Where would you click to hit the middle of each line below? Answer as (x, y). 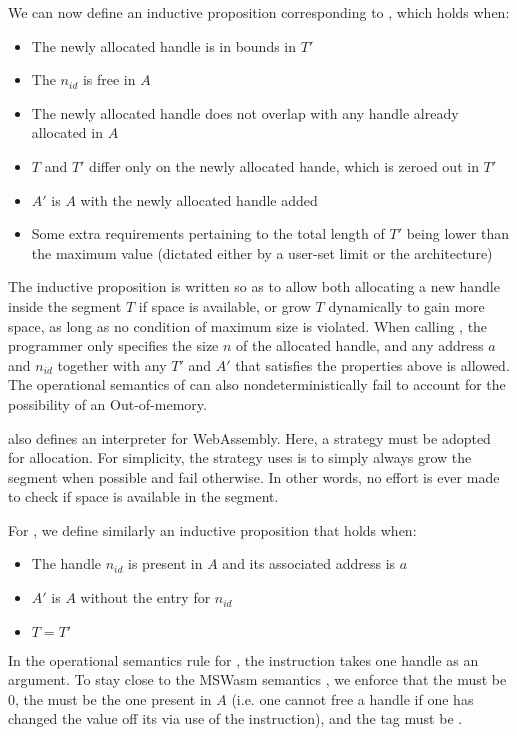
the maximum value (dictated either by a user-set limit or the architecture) (262, 252)
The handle (66, 563)
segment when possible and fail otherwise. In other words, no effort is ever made (254, 476)
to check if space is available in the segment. (143, 496)
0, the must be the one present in (110, 698)
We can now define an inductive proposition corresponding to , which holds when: (259, 12)
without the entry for (145, 597)
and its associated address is (309, 563)
